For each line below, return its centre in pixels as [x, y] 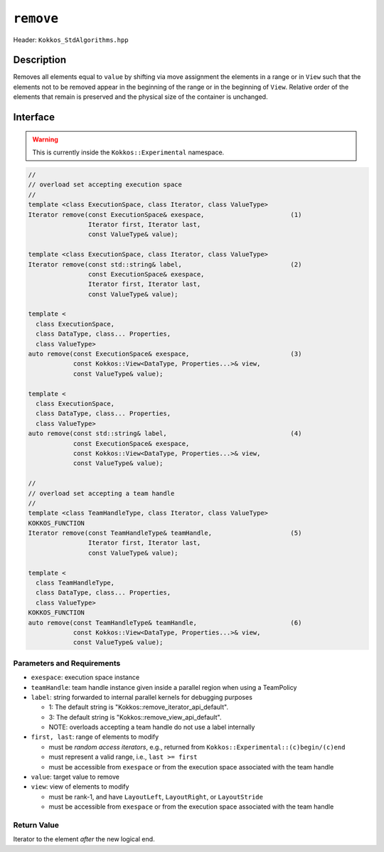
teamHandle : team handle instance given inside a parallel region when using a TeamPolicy [164, 687]
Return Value [36, 825]
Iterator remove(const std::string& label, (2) [165, 264]
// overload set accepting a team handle [101, 493]
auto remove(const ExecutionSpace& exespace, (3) [165, 354]
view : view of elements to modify [80, 787]
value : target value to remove [75, 777]
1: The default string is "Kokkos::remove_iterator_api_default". [139, 707]
